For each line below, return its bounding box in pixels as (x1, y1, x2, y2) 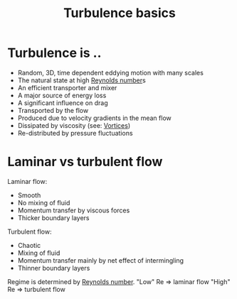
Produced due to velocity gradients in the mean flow (17, 114, 172, 122)
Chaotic (17, 241, 41, 249)
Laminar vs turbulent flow (7, 154, 163, 170)
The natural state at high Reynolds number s (17, 76, 146, 85)
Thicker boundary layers (17, 213, 90, 222)
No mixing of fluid (17, 198, 70, 207)
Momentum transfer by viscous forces (17, 206, 130, 214)
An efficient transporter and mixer (17, 83, 117, 92)
